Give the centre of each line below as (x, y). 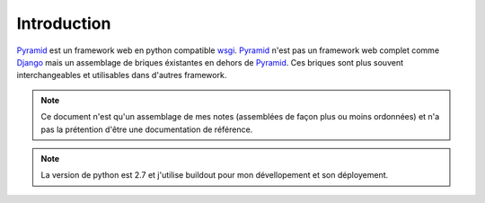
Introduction (64, 23)
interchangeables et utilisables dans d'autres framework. (122, 75)
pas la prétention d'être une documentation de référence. (147, 129)
